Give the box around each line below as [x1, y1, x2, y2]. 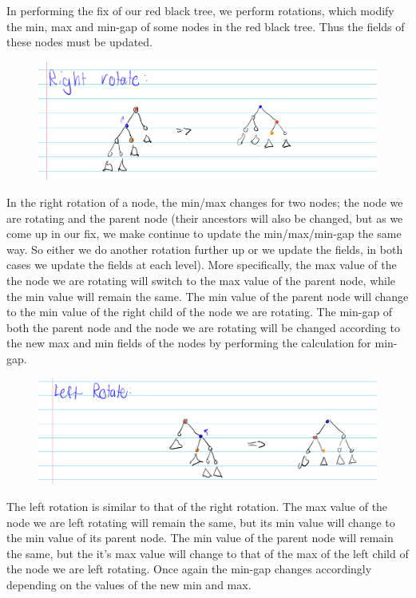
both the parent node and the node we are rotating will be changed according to [6, 319, 400, 335]
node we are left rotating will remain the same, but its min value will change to [6, 513, 395, 530]
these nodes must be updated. [6, 34, 153, 50]
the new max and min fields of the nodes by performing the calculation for [6, 335, 371, 351]
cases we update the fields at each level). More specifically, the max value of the [6, 256, 397, 273]
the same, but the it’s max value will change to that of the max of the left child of [6, 545, 409, 561]
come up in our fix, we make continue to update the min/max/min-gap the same [6, 225, 402, 242]
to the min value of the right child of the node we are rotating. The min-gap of [6, 303, 393, 320]
